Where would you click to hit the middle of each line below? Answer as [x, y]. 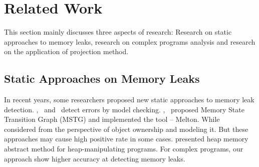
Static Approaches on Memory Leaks [102, 78]
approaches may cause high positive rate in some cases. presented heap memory [126, 139]
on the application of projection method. [66, 51]
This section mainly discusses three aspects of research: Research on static [118, 32]
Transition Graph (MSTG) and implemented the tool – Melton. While [112, 119]
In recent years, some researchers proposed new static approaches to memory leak [129, 100]
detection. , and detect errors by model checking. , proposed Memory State [124, 109]
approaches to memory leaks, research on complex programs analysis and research [130, 41]
